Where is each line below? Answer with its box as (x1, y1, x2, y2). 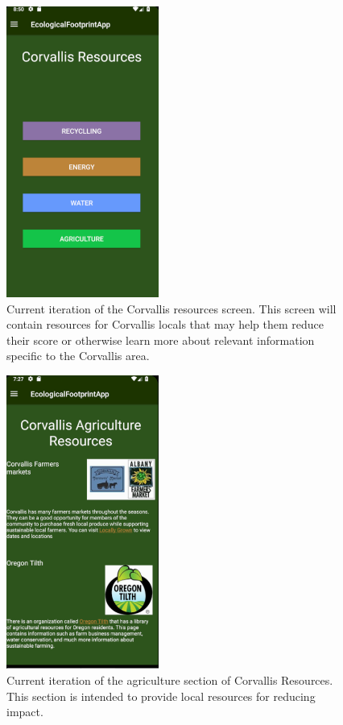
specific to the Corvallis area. (6, 347, 150, 364)
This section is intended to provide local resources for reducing (6, 687, 316, 704)
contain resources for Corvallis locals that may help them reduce (6, 316, 324, 333)
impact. (6, 703, 43, 720)
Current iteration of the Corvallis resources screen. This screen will (6, 300, 337, 317)
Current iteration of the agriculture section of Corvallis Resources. (6, 672, 333, 689)
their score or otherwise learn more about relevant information (6, 331, 315, 348)
